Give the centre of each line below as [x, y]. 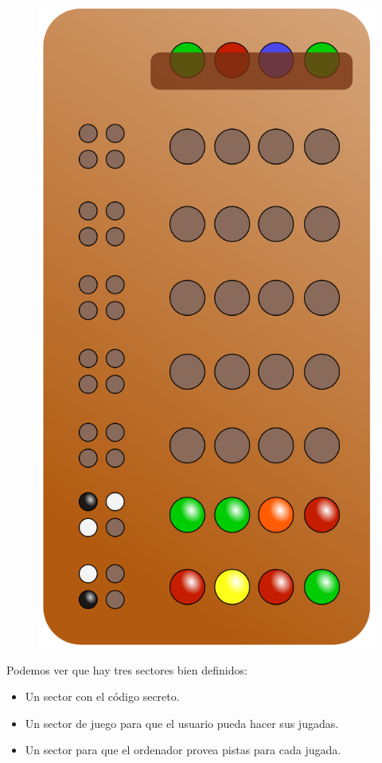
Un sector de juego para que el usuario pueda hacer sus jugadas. [182, 723]
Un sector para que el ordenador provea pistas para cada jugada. [183, 750]
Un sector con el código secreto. [102, 696]
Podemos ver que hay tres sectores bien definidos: [127, 669]
